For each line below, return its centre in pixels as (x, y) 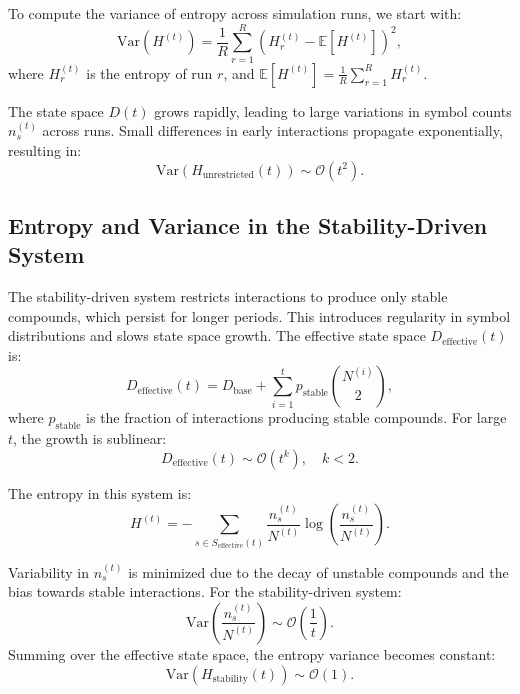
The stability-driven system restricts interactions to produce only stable (228, 296)
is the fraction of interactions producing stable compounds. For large (296, 417)
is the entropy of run (149, 72)
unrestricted (228, 174)
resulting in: (45, 149)
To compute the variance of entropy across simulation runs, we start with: (235, 13)
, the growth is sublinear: (90, 438)
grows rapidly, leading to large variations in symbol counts (333, 110)
